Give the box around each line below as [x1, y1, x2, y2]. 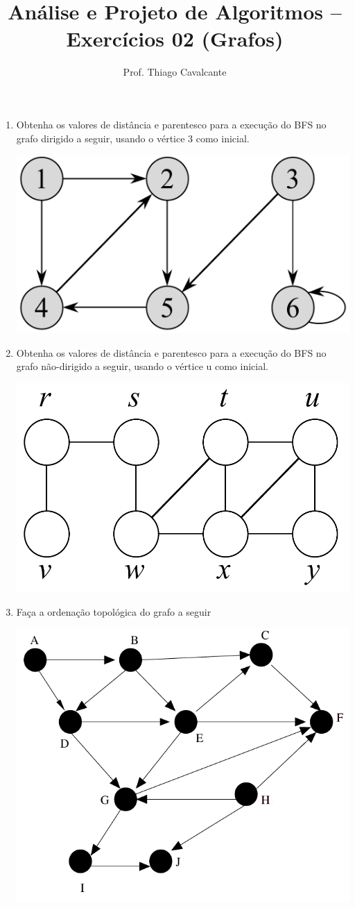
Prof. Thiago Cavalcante [123, 65, 227, 79]
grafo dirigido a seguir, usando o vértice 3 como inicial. [16, 131, 250, 145]
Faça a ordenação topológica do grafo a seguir [16, 604, 211, 619]
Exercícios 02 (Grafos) [66, 24, 284, 53]
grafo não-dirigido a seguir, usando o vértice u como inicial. [16, 359, 268, 373]
